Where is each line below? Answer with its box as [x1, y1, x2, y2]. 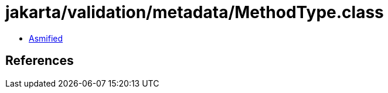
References [5, 53, 74, 68]
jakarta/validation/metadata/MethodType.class [5, 2, 384, 22]
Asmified [29, 33, 63, 43]
